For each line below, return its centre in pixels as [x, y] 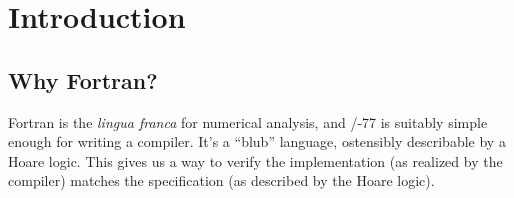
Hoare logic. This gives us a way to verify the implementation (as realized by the [255, 160]
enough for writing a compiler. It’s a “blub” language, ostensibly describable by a [257, 141]
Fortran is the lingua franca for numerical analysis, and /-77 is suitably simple [248, 121]
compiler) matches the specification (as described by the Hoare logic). [221, 180]
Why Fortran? [83, 79]
